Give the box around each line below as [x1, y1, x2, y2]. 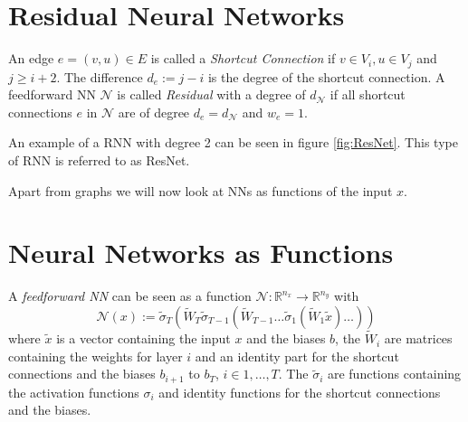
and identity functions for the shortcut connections [158, 382, 441, 401]
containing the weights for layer [8, 346, 183, 365]
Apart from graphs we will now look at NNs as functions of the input [8, 181, 393, 200]
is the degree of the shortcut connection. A [207, 67, 445, 86]
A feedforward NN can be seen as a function [8, 286, 252, 305]
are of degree [118, 102, 190, 121]
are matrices [384, 329, 453, 348]
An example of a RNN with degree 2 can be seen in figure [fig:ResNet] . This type [8, 133, 458, 152]
